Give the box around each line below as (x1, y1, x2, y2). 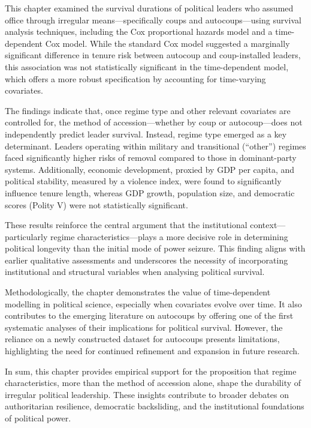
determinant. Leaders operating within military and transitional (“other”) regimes (5, 139, 306, 152)
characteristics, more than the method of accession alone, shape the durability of (5, 376, 301, 389)
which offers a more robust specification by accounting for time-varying (5, 72, 266, 85)
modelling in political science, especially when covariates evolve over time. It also (5, 297, 302, 310)
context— (250, 219, 286, 231)
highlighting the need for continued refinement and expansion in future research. (5, 345, 300, 357)
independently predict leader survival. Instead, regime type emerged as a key (5, 127, 287, 140)
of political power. (5, 412, 71, 424)
